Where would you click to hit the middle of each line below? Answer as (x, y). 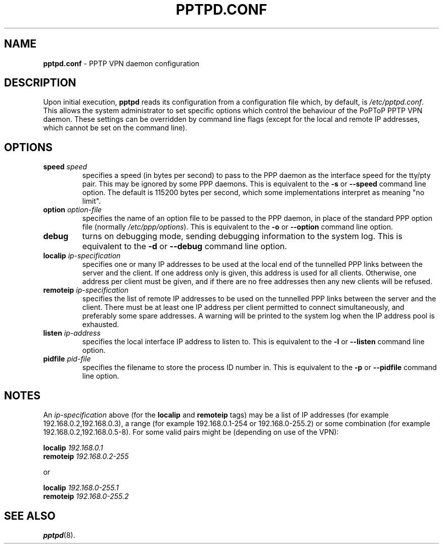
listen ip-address (72, 333)
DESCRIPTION (40, 83)
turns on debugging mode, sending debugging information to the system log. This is (242, 236)
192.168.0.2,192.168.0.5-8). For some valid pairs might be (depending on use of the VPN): (191, 432)
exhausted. (101, 325)
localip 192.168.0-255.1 (81, 488)
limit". (92, 201)
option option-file (73, 210)
